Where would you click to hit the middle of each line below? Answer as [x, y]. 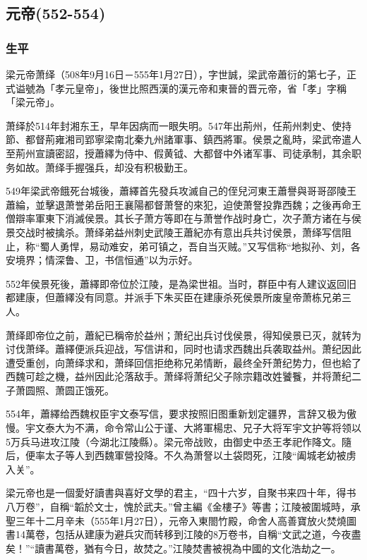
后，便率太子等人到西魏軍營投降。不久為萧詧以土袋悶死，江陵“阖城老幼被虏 [181, 455]
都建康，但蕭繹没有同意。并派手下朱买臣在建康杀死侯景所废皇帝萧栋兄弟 [174, 297]
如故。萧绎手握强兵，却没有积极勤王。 [104, 167]
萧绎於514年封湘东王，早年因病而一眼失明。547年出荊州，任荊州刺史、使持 [179, 125]
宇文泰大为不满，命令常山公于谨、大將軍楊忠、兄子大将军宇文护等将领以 [193, 428]
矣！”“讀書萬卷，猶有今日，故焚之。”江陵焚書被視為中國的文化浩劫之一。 [173, 548]
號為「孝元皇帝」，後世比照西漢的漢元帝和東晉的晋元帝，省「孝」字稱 [186, 88]
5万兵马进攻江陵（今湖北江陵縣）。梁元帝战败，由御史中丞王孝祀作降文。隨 [179, 441]
